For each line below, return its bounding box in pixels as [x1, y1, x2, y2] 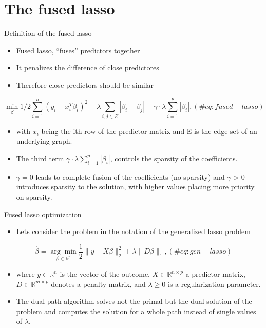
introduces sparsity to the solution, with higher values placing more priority [16, 181, 255, 192]
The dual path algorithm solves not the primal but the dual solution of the [16, 296, 252, 306]
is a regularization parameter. [167, 278, 261, 289]
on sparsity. [16, 191, 52, 202]
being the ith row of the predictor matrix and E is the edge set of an [41, 125, 257, 136]
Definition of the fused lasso [4, 28, 92, 38]
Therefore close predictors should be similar [16, 79, 154, 90]
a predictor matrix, [185, 268, 245, 279]
